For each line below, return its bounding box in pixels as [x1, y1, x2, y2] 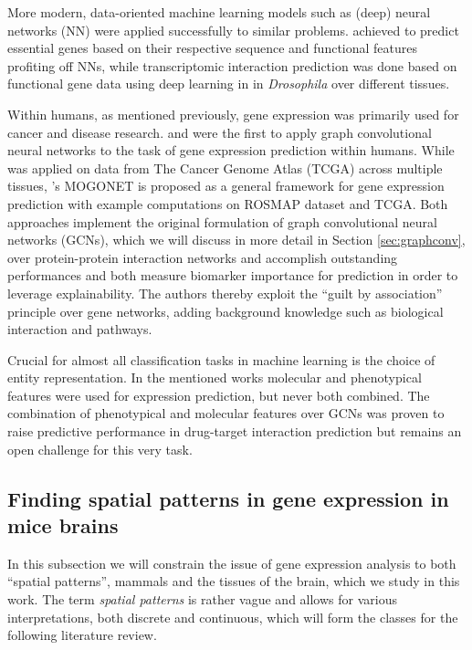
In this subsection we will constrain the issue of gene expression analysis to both [7, 553, 456, 572]
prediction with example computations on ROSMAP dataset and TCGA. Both [7, 194, 448, 213]
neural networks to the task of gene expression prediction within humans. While [7, 141, 455, 160]
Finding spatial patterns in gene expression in [7, 484, 449, 512]
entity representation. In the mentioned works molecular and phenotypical [7, 368, 422, 387]
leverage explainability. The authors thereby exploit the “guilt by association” [7, 283, 443, 302]
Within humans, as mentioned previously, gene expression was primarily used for [7, 104, 459, 123]
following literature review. [7, 625, 157, 645]
